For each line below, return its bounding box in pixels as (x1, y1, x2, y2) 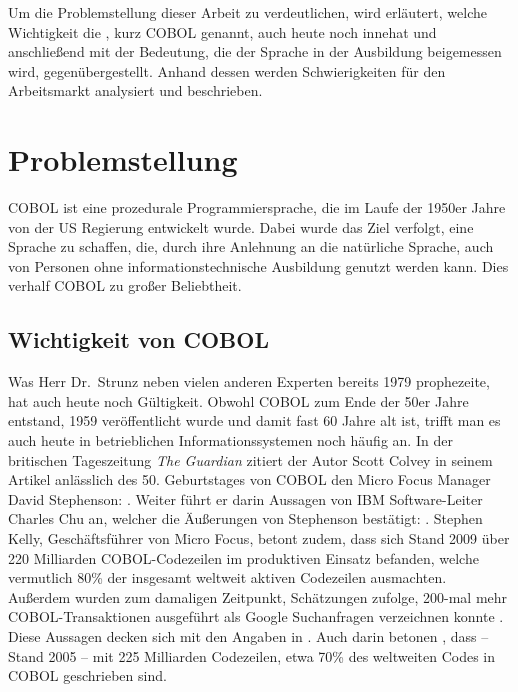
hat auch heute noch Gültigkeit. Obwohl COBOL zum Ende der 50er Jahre (8, 390, 469, 411)
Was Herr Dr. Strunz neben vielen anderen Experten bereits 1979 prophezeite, (8, 371, 490, 392)
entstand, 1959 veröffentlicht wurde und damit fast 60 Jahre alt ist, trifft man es (8, 410, 501, 431)
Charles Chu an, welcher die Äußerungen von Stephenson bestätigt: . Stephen (8, 508, 483, 529)
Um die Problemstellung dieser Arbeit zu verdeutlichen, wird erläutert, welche (8, 2, 487, 22)
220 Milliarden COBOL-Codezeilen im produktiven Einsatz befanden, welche (8, 547, 479, 568)
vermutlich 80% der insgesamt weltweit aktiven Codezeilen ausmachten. (8, 567, 447, 588)
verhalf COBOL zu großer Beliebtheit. (8, 275, 242, 296)
